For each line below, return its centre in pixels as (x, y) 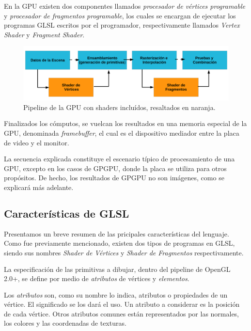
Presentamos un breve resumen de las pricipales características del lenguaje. (117, 233)
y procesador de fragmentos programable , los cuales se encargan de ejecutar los (120, 15)
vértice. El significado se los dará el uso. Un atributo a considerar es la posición (122, 304)
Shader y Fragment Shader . (44, 34)
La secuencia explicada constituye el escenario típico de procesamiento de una (119, 159)
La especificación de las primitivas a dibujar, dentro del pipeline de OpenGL (117, 269)
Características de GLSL (67, 213)
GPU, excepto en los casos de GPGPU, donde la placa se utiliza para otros (115, 168)
